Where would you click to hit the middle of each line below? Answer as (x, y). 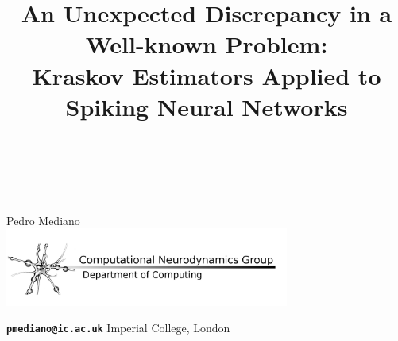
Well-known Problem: (207, 44)
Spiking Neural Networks (207, 106)
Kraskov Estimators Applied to (207, 75)
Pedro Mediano (43, 220)
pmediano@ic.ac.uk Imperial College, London (118, 328)
